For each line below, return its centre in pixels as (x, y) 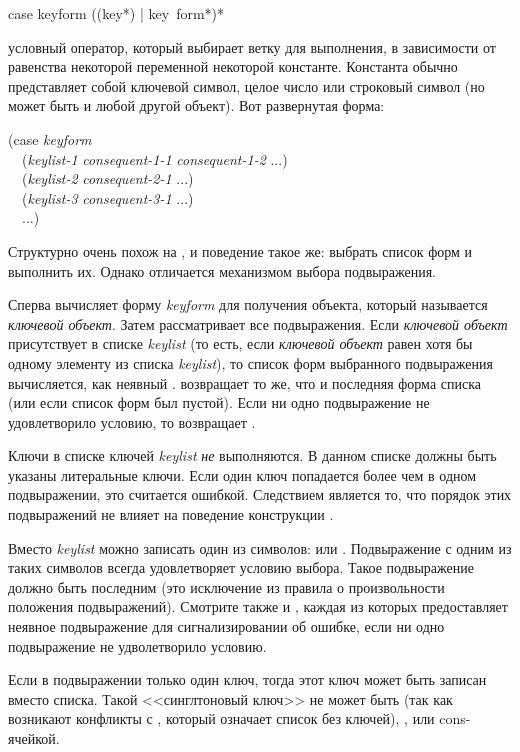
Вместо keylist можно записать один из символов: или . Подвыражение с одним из (260, 547)
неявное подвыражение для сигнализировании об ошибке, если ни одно (226, 626)
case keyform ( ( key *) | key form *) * (116, 13)
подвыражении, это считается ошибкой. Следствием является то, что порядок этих (260, 494)
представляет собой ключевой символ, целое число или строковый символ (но (246, 85)
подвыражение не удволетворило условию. (137, 645)
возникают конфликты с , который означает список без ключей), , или (221, 718)
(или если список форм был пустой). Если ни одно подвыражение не (219, 402)
